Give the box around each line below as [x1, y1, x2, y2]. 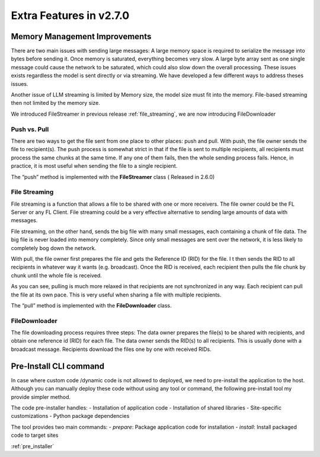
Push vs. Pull [11, 125, 49, 133]
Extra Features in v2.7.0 [11, 9, 130, 22]
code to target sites [11, 432, 59, 439]
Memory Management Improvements [11, 31, 152, 41]
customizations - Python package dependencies [11, 413, 130, 420]
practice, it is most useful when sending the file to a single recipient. [11, 162, 178, 170]
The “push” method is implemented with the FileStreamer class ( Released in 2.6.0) [11, 173, 215, 180]
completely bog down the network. [11, 244, 97, 251]
